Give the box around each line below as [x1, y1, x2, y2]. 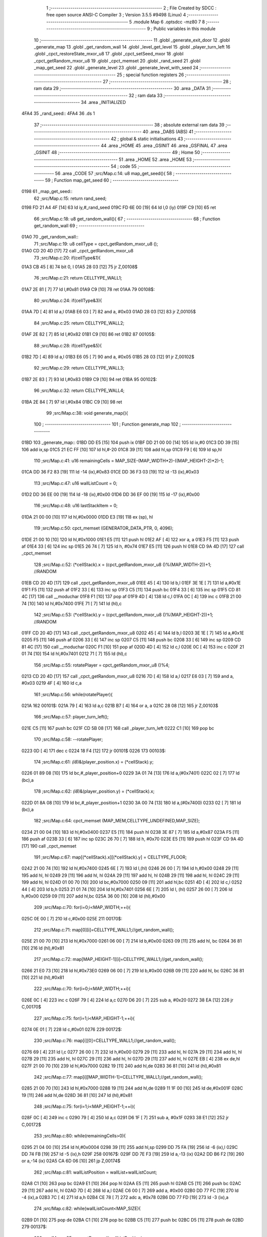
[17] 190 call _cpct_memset [21, 843, 77, 849]
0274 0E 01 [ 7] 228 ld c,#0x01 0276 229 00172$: [21, 1026, 122, 1032]
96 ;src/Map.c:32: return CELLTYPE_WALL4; [34, 387, 125, 393]
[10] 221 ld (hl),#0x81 [21, 975, 64, 981]
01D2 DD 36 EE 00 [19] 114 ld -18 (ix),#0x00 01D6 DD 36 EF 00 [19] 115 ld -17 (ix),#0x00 [21, 491, 200, 497]
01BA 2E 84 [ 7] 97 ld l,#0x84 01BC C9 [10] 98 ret [21, 399, 122, 405]
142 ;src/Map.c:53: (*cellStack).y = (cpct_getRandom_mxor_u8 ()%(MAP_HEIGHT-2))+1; [34, 612, 214, 618]
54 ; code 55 [110, 163, 137, 169]
